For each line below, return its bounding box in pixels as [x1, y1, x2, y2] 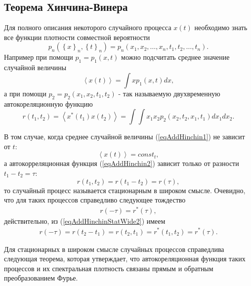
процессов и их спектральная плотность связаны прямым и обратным [4, 263, 213, 273]
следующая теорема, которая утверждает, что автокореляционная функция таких [4, 253, 246, 264]
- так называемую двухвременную [118, 88, 220, 98]
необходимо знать [194, 22, 248, 33]
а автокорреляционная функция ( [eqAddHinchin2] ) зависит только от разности [4, 158, 239, 168]
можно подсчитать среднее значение [121, 52, 230, 62]
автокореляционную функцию [4, 98, 93, 109]
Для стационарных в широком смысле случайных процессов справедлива [4, 244, 224, 254]
